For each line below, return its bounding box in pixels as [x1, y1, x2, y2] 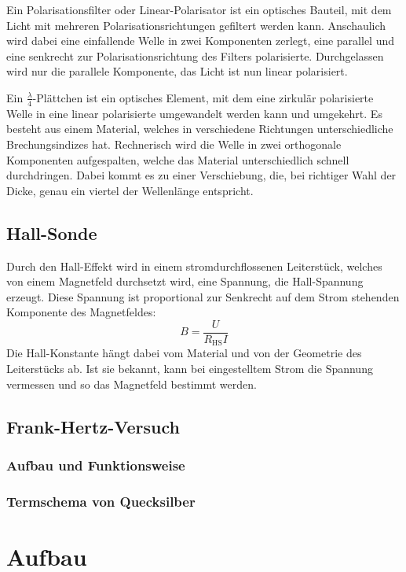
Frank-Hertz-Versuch [6, 414, 180, 438]
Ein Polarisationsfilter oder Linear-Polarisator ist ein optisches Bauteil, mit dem [6, 2, 392, 17]
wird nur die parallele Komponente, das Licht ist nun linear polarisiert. [6, 63, 348, 79]
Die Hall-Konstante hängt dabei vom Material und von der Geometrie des [6, 345, 362, 361]
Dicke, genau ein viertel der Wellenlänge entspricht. [6, 182, 254, 198]
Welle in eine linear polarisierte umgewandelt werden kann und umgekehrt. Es [6, 105, 382, 121]
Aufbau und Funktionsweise [6, 455, 185, 474]
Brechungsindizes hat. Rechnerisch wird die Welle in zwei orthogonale [6, 135, 342, 152]
